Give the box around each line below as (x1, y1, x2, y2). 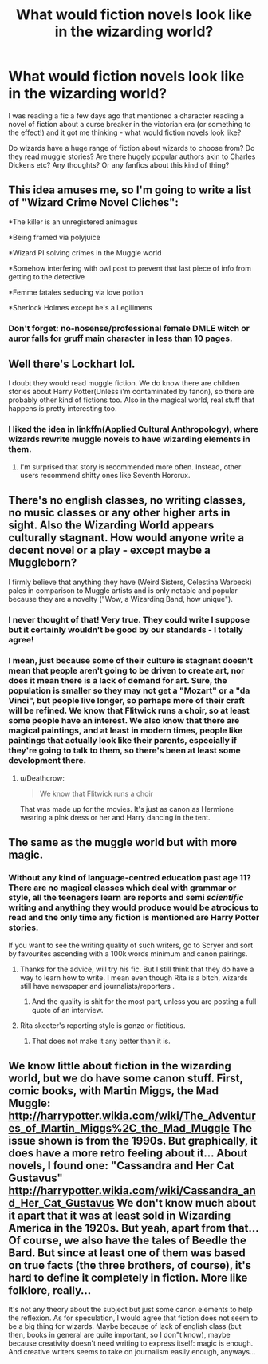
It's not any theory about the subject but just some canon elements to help (8, 1305, 253, 1315)
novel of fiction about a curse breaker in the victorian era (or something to (8, 119, 251, 128)
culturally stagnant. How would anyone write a (8, 531, 245, 544)
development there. (8, 755, 86, 766)
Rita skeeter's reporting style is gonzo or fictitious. (19, 1020, 186, 1030)
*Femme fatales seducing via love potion (8, 287, 144, 297)
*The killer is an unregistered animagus (8, 217, 138, 227)
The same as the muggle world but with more (8, 836, 238, 849)
